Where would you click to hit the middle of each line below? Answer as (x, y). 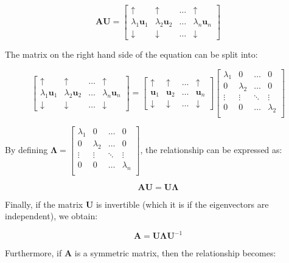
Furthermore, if (33, 253)
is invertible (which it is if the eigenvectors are (182, 204)
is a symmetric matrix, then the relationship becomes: (175, 253)
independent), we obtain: (51, 216)
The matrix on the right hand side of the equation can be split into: (131, 54)
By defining (26, 149)
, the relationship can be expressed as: (211, 149)
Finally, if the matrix (44, 204)
